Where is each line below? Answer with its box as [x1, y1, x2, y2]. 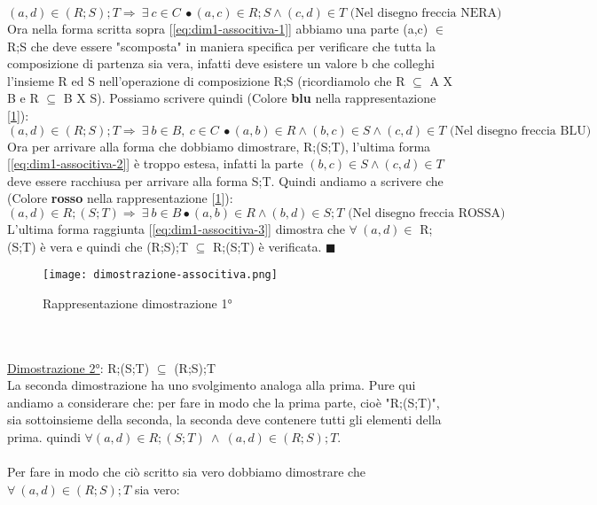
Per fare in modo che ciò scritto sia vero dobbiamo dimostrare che [7, 462, 365, 481]
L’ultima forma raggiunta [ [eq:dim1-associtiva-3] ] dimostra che [7, 219, 345, 237]
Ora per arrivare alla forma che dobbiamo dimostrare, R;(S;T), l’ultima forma [7, 136, 431, 155]
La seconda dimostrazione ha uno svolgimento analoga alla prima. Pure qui [7, 376, 416, 394]
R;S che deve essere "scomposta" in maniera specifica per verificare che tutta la [7, 36, 436, 55]
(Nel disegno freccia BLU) [450, 124, 592, 137]
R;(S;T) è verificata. [212, 237, 322, 255]
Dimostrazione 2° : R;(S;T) [7, 358, 150, 377]
